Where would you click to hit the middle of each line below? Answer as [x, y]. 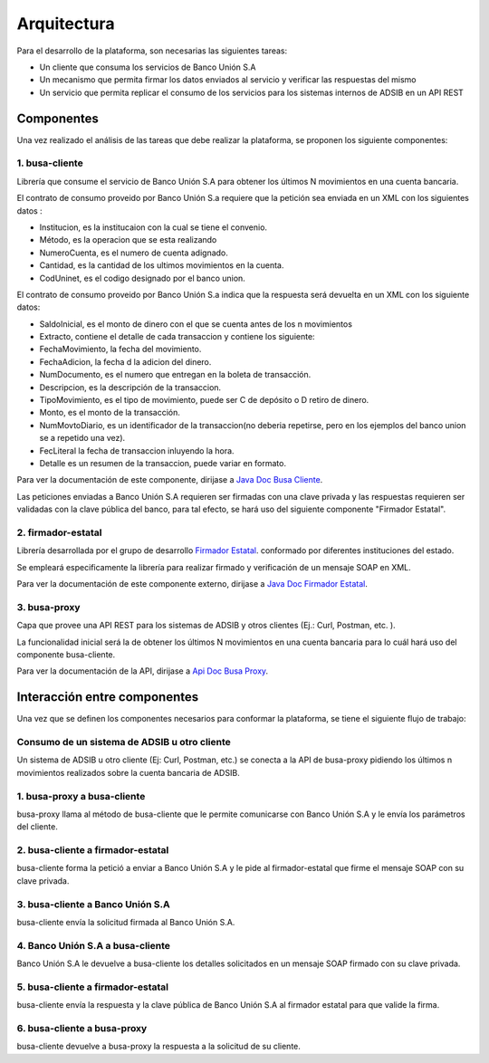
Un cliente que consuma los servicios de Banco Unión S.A [148, 67]
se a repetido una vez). [82, 438]
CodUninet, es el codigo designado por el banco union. [143, 278]
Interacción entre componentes [108, 697]
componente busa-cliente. [66, 654]
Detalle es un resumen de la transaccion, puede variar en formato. [163, 463]
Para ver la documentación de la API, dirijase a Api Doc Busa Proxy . [143, 671]
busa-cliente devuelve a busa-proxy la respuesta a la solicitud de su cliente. [158, 1047]
